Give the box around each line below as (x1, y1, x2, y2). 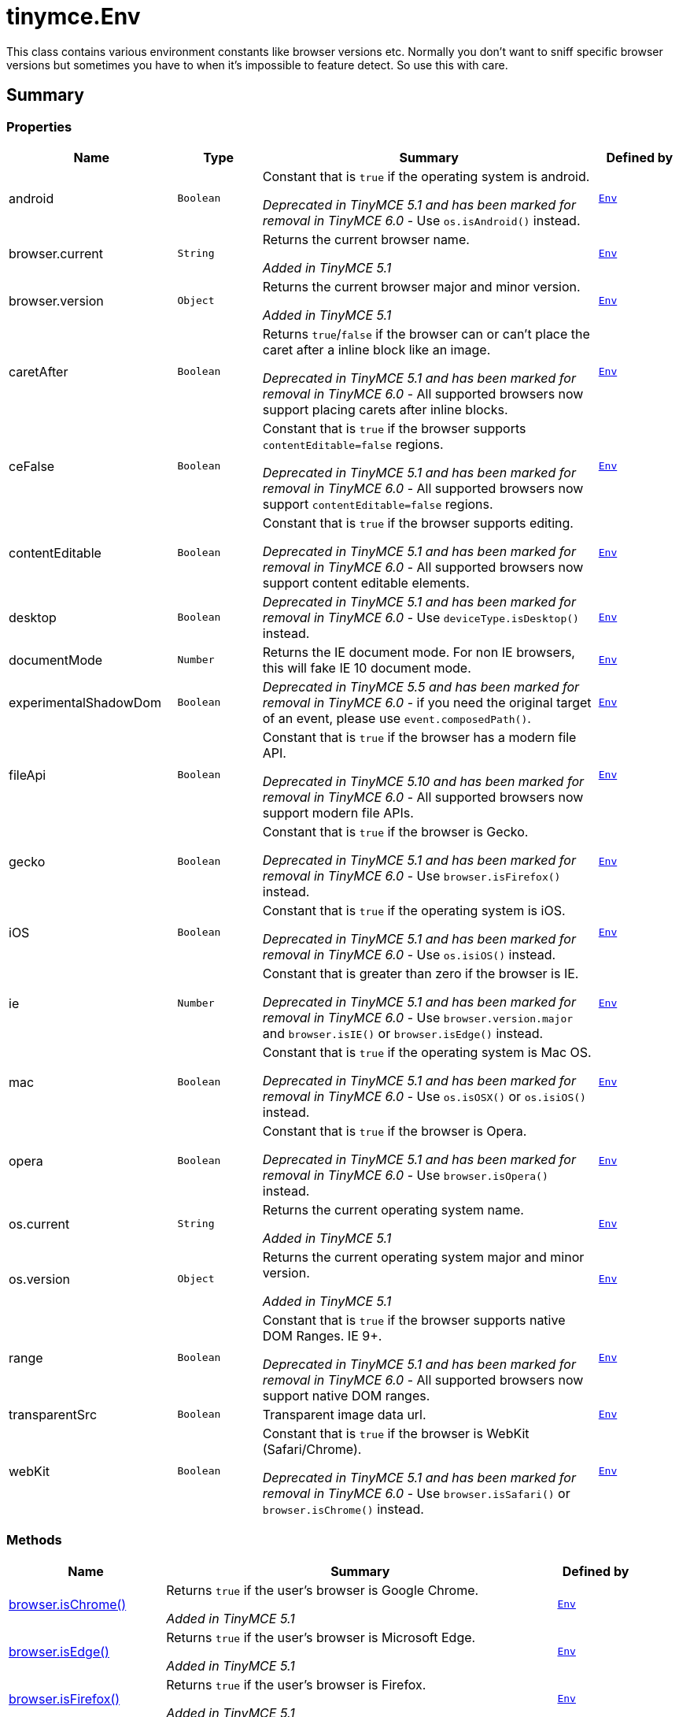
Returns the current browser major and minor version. (262, 278, 581, 295)
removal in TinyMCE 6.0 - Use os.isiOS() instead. (262, 946, 556, 962)
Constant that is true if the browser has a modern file (262, 729, 577, 745)
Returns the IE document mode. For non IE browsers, (262, 643, 575, 660)
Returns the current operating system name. (262, 1201, 524, 1218)
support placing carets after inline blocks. (262, 401, 508, 417)
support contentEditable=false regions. (262, 495, 493, 512)
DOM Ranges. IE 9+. (262, 1327, 382, 1344)
